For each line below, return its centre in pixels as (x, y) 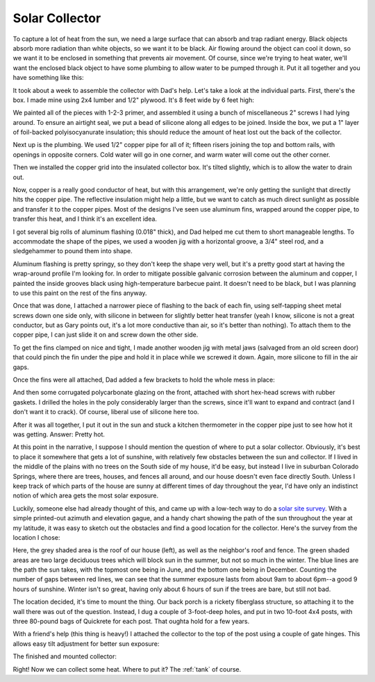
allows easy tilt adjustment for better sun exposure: (86, 643)
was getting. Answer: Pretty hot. (59, 434)
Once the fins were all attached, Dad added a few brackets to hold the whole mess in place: (144, 380)
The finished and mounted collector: (65, 656)
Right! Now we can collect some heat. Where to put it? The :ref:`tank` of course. (127, 669)
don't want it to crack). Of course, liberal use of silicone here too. (106, 412)
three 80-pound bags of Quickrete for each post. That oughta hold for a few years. (131, 622)
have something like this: (48, 78)
